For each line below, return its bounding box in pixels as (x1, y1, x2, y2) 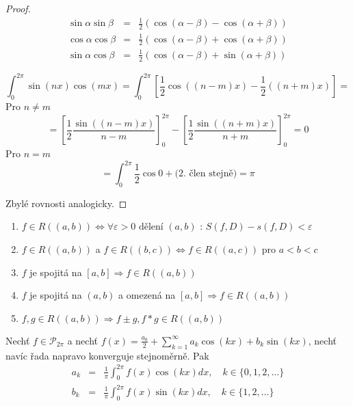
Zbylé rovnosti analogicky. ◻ (5, 195, 127, 210)
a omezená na (118, 288, 176, 302)
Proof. (5, 1, 31, 15)
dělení (138, 222, 164, 232)
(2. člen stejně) (174, 169, 237, 178)
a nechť (67, 333, 98, 347)
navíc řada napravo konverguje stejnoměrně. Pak (5, 348, 209, 362)
